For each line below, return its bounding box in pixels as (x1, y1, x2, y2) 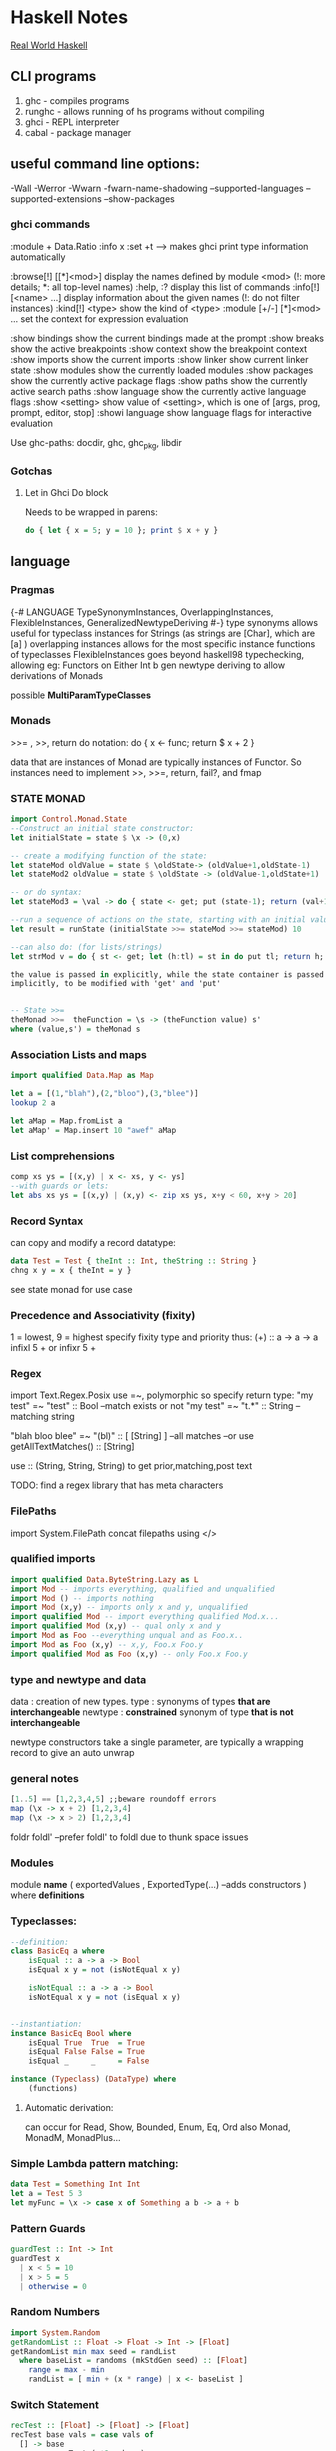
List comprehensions (10, 1149, 115, 1163)
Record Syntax (10, 1214, 84, 1228)
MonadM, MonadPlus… (24, 2131, 122, 2143)
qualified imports (10, 1552, 96, 1566)
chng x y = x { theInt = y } (10, 1265, 132, 1275)
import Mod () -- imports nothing (10, 1593, 155, 1603)
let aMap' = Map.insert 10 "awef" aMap (10, 1125, 177, 1135)
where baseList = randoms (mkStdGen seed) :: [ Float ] (19, 2356, 248, 2366)
